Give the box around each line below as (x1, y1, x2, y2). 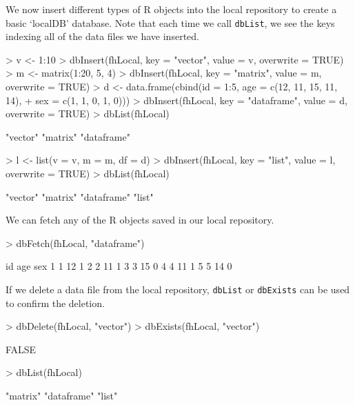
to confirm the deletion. (6, 295, 105, 310)
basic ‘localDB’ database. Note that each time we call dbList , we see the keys (6, 15, 335, 30)
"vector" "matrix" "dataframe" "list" (6, 189, 154, 204)
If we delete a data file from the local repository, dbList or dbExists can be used (6, 281, 350, 296)
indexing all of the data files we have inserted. (6, 29, 199, 43)
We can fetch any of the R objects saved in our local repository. (6, 213, 274, 227)
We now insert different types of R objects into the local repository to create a (6, 2, 337, 16)
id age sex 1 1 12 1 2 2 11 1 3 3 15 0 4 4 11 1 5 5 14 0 (6, 259, 232, 273)
